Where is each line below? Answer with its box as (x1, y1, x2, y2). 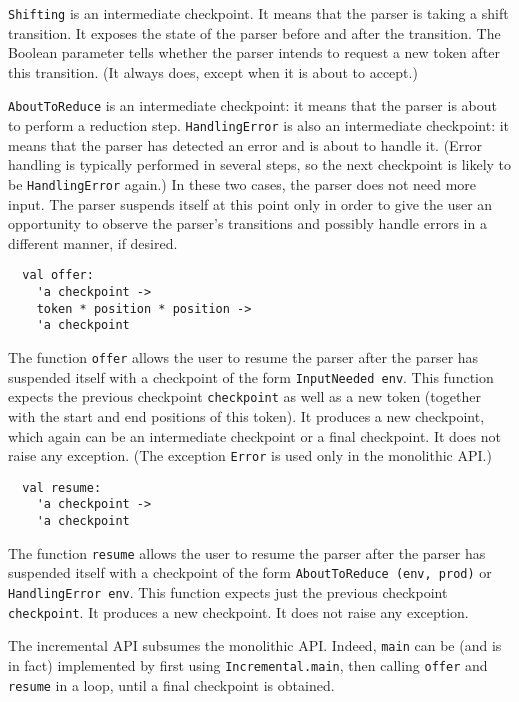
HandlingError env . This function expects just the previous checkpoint (8, 582, 448, 603)
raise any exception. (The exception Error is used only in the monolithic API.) (8, 445, 492, 466)
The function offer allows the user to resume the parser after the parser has (8, 347, 479, 367)
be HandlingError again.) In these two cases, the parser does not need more (8, 173, 477, 194)
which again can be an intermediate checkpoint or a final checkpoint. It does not (8, 425, 501, 446)
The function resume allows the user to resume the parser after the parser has (8, 542, 486, 563)
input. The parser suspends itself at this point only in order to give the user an (8, 193, 493, 214)
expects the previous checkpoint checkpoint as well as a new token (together (8, 386, 481, 407)
